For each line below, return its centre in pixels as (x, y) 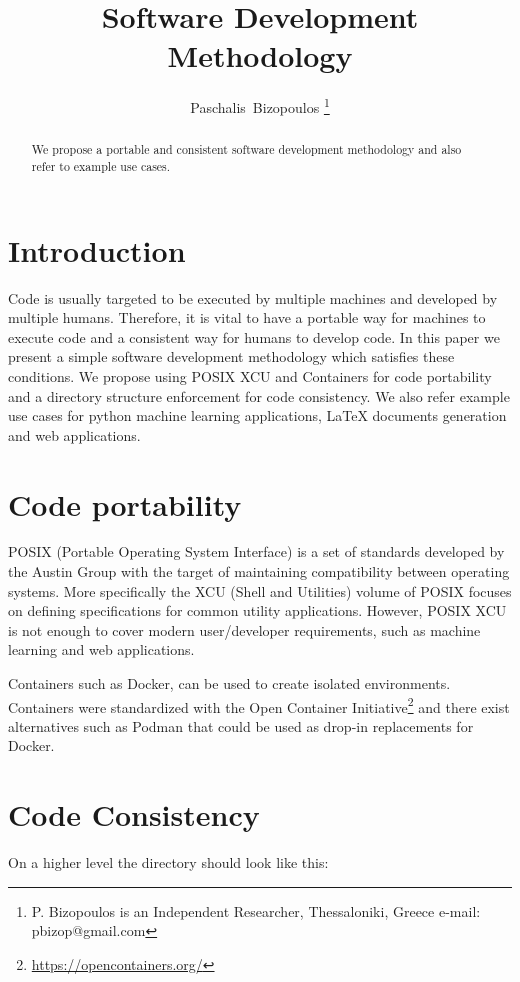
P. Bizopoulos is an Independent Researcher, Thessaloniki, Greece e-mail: (256, 910)
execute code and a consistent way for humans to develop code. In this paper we (254, 336)
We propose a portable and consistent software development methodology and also (246, 149)
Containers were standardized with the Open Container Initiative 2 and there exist (259, 705)
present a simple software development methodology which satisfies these (231, 356)
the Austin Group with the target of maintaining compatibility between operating (259, 571)
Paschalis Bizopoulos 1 (260, 105)
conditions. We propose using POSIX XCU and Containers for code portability (250, 375)
